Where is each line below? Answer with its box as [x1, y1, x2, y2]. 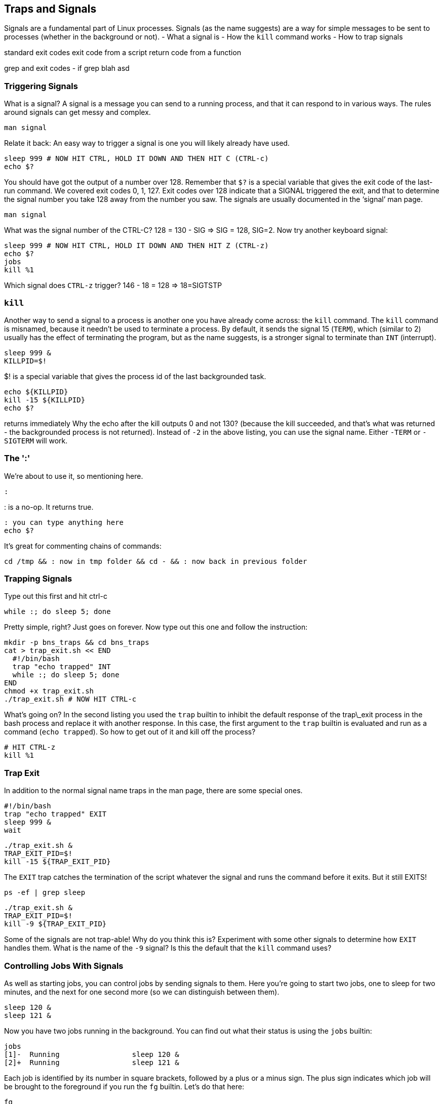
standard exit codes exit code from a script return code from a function [4, 48, 241, 57]
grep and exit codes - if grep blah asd [4, 64, 130, 73]
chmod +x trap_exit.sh [4, 687, 94, 696]
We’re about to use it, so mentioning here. [4, 471, 143, 480]
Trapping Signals [4, 574, 72, 584]
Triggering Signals [4, 80, 78, 91]
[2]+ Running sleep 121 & [4, 1058, 179, 1067]
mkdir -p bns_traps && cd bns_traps [4, 638, 149, 647]
